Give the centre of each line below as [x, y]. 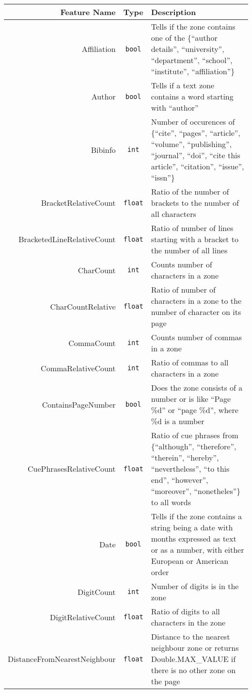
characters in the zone [188, 622]
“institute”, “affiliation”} [193, 71]
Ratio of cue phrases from [195, 435]
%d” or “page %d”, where [195, 410]
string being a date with [192, 527]
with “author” [175, 107]
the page [165, 681]
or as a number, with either [197, 550]
